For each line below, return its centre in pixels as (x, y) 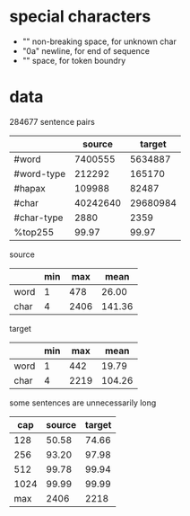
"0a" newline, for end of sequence (86, 50)
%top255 (34, 232)
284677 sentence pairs (52, 121)
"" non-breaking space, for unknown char (99, 41)
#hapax (30, 188)
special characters (80, 17)
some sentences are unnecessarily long (83, 403)
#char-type (39, 218)
